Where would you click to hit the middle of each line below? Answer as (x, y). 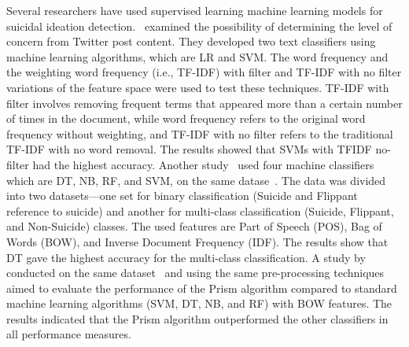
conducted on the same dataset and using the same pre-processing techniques (195, 273)
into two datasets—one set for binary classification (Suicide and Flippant (182, 196)
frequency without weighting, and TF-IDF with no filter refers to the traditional (200, 133)
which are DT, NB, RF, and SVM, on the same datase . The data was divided (196, 180)
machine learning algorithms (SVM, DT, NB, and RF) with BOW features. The (199, 303)
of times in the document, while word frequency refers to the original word (186, 118)
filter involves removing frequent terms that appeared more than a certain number (204, 103)
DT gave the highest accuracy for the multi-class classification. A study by (186, 257)
